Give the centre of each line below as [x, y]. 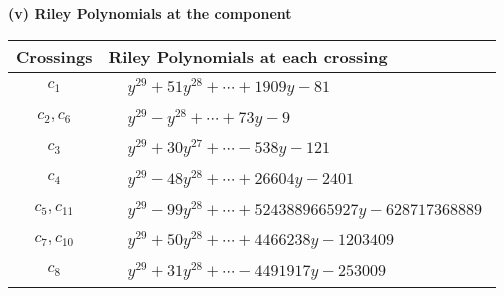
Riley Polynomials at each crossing [248, 56]
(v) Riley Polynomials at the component [150, 13]
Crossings [54, 56]
